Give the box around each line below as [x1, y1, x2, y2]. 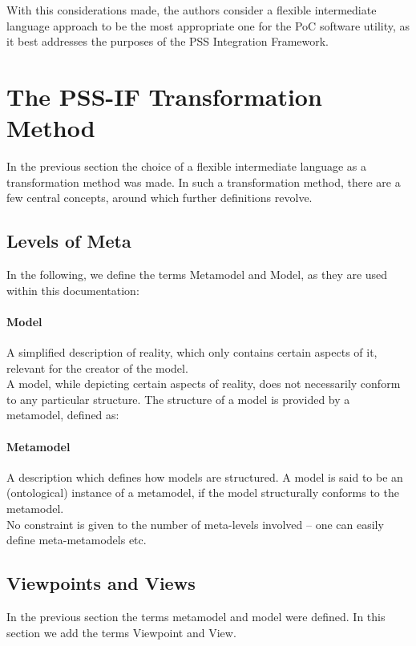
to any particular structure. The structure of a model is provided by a [6, 390, 350, 407]
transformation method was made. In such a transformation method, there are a [6, 173, 401, 190]
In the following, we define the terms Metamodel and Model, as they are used [6, 266, 388, 283]
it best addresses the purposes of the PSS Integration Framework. [6, 33, 329, 50]
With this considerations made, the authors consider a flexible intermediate [6, 2, 377, 18]
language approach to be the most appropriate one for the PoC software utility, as [6, 17, 410, 34]
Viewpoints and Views [6, 571, 196, 596]
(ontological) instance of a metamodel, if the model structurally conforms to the [6, 484, 399, 501]
